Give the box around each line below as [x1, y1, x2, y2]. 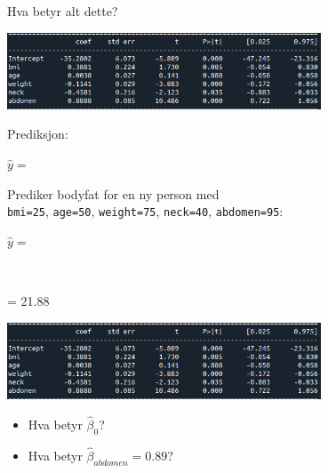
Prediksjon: [7, 124, 68, 143]
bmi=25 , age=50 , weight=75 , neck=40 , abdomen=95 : [7, 202, 284, 220]
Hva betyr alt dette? [7, 2, 118, 20]
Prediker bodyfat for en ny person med [7, 184, 220, 203]
